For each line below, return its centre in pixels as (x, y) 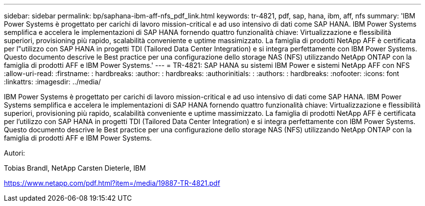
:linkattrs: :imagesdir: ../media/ (52, 82)
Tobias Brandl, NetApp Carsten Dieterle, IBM (75, 168)
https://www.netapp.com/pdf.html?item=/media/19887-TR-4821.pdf (112, 183)
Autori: (15, 153)
